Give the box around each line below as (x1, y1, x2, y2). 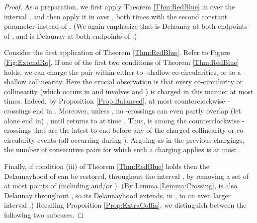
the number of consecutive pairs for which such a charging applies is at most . (4, 144, 241, 155)
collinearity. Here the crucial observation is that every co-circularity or (28, 76, 243, 87)
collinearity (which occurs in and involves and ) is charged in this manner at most (4, 86, 254, 96)
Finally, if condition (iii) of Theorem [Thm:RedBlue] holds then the (4, 161, 209, 171)
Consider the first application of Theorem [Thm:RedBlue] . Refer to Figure (4, 47, 230, 57)
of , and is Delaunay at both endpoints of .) (4, 30, 137, 41)
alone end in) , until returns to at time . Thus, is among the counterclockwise (4, 115, 240, 125)
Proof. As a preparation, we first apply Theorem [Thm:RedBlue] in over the (4, 1, 235, 11)
